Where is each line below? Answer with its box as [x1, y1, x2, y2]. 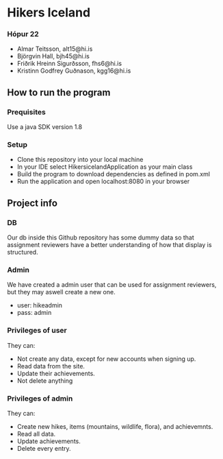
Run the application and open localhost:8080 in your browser [16, 177, 190, 186]
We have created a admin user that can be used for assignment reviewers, [7, 281, 217, 289]
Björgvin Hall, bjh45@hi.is [16, 52, 90, 60]
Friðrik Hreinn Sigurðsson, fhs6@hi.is [16, 60, 122, 68]
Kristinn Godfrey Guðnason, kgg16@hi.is [16, 67, 131, 75]
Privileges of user [7, 326, 67, 336]
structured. [7, 248, 39, 257]
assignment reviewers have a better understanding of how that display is [7, 241, 212, 249]
